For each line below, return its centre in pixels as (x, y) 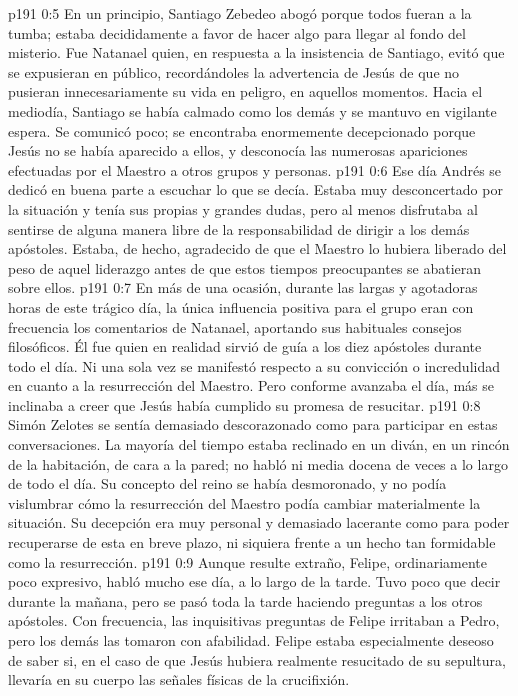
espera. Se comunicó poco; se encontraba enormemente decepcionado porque (242, 130)
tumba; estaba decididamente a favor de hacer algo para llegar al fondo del (237, 32)
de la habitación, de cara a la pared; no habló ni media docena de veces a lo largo (258, 463)
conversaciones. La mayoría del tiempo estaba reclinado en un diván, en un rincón (259, 444)
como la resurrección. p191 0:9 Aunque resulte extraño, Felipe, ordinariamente (247, 561)
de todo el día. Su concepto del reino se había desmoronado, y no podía (227, 483)
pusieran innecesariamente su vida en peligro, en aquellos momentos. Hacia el (245, 91)
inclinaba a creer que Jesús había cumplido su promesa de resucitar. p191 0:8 (244, 404)
